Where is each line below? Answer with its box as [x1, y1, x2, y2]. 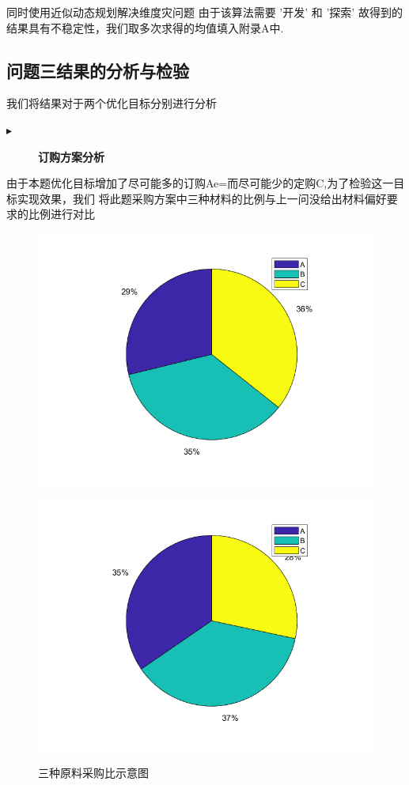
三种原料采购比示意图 [38, 764, 149, 781]
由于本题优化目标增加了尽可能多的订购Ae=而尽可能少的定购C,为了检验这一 [6, 175, 394, 191]
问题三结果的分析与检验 [6, 58, 189, 82]
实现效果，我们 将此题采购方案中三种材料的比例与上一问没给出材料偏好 [17, 190, 387, 206]
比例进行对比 [28, 206, 95, 222]
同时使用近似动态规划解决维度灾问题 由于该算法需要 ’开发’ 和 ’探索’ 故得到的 [6, 4, 403, 20]
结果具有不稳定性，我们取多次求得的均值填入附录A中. [6, 19, 284, 36]
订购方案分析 [38, 148, 104, 164]
